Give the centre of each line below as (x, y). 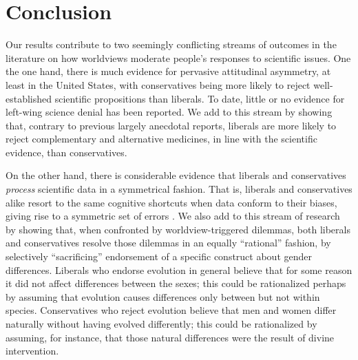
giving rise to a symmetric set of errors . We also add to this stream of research (173, 216)
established (29, 98)
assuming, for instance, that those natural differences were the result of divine (170, 337)
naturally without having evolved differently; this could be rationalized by (161, 324)
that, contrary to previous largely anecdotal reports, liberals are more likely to (171, 125)
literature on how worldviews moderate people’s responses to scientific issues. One (178, 57)
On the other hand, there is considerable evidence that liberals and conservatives (176, 175)
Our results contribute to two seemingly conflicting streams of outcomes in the (171, 44)
